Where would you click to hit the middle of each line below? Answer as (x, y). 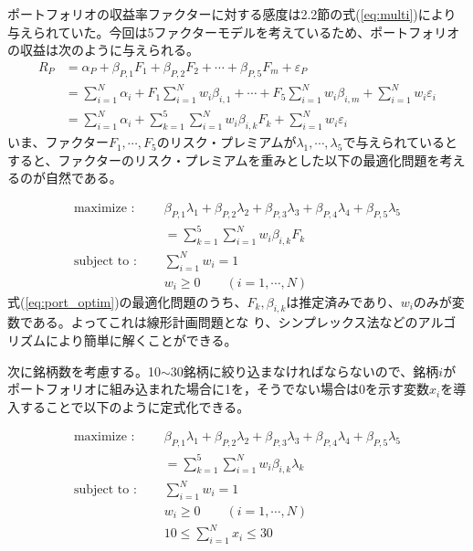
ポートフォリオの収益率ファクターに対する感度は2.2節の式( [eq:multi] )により (232, 14)
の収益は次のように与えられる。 (103, 50)
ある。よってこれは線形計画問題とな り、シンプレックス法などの (225, 322)
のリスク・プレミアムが (226, 142)
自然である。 (84, 178)
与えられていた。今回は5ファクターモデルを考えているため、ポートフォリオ (234, 32)
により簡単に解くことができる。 (141, 339)
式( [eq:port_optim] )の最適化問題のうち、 (127, 301)
